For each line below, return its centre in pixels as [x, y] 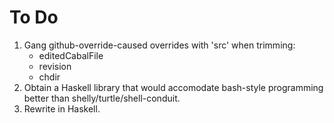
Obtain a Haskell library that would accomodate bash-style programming [173, 87]
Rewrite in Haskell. [62, 108]
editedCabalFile [71, 55]
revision [55, 66]
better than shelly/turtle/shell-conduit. [102, 98]
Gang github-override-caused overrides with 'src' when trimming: [159, 45]
